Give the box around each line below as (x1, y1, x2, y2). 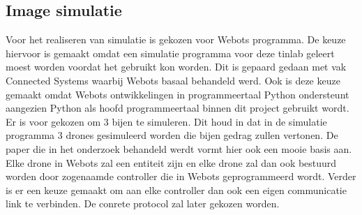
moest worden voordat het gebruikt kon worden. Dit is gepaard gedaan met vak (6, 59, 347, 74)
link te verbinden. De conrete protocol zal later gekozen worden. (6, 196, 280, 211)
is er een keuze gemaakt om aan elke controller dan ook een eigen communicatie (6, 182, 347, 197)
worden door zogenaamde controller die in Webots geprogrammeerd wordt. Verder (6, 169, 356, 184)
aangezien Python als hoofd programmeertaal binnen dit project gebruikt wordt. (6, 101, 349, 115)
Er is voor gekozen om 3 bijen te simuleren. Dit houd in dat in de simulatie (6, 114, 327, 128)
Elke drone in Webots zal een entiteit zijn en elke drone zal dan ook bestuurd (6, 155, 337, 170)
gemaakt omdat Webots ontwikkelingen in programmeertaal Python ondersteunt (6, 87, 349, 101)
